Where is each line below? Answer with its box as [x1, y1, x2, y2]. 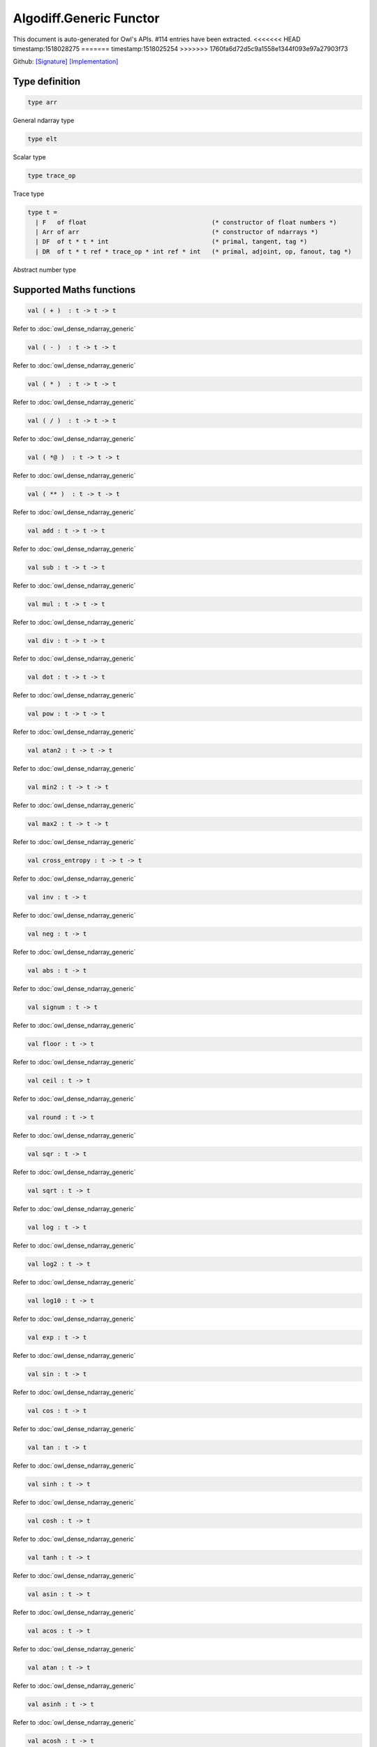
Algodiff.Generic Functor [13, 10, 160, 26]
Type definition [13, 75, 81, 87]
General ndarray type [13, 116, 75, 125]
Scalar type [13, 153, 46, 161]
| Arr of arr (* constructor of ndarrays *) [35, 228, 319, 236]
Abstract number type [13, 266, 77, 274]
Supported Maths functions [13, 284, 136, 296]
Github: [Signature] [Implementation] [13, 57, 119, 66]
